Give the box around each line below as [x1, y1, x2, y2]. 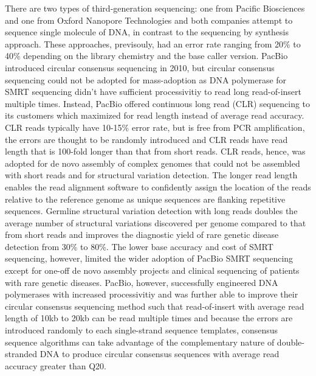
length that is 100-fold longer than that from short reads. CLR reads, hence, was [5, 145, 306, 158]
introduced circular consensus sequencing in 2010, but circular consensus [5, 61, 275, 74]
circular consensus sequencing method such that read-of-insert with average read [5, 299, 304, 312]
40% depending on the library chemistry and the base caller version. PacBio [5, 49, 288, 62]
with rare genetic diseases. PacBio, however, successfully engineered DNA [5, 276, 278, 288]
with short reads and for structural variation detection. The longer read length [5, 169, 298, 181]
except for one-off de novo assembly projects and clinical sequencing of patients [5, 264, 300, 277]
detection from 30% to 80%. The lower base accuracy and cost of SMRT [5, 240, 273, 252]
